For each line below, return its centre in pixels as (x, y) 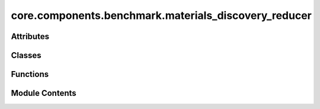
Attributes (30, 36)
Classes (26, 55)
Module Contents (44, 93)
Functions (30, 74)
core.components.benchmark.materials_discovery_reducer (161, 15)
